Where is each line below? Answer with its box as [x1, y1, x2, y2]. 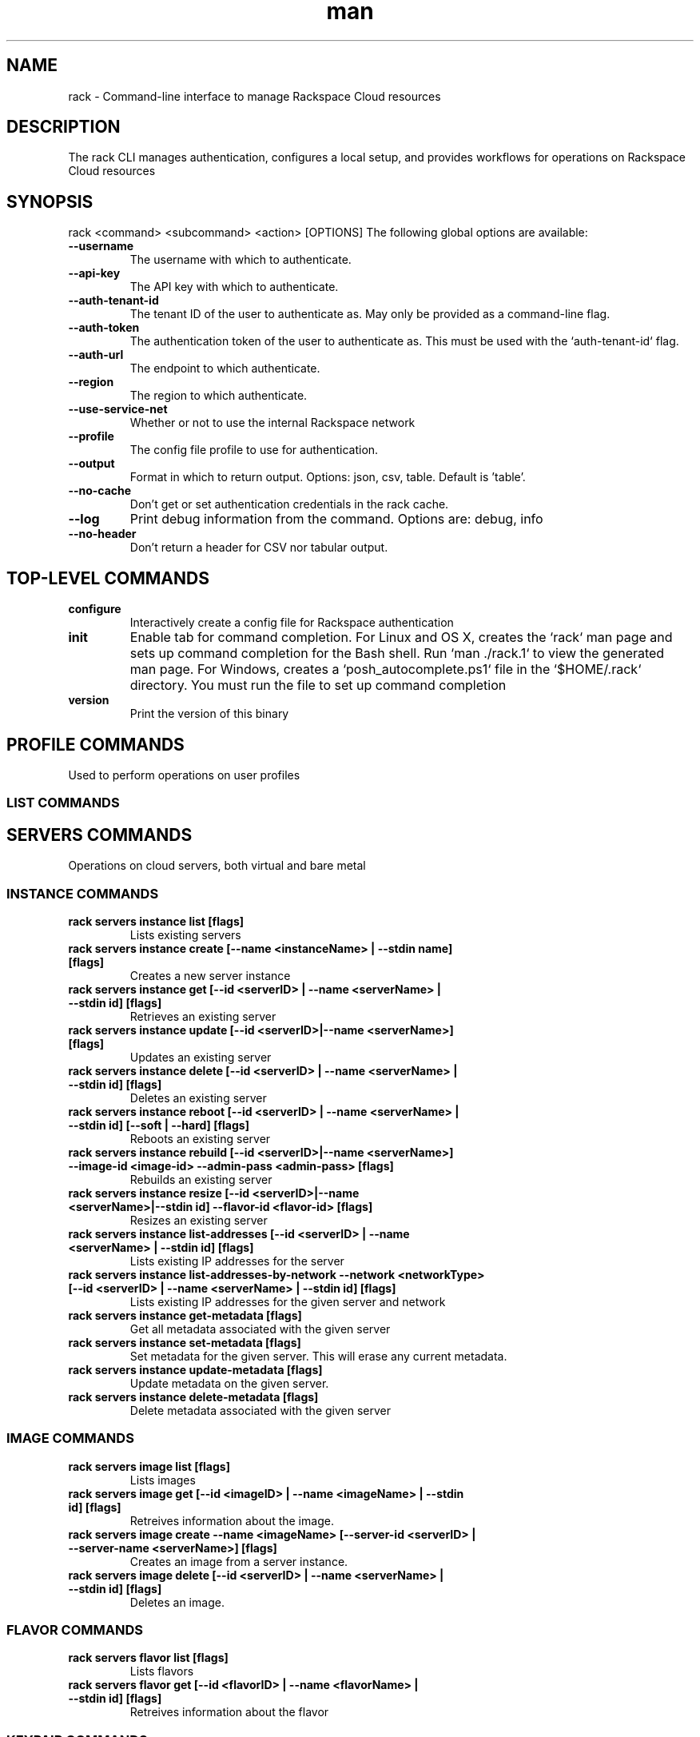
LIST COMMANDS [6, 795, 120, 811]
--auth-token [68, 321, 140, 335]
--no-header [68, 527, 137, 541]
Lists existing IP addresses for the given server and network [129, 1294, 446, 1309]
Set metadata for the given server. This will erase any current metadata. [129, 1349, 507, 1363]
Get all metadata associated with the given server [129, 1321, 391, 1336]
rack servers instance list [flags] [68, 914, 245, 928]
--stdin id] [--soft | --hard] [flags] [68, 1117, 249, 1132]
